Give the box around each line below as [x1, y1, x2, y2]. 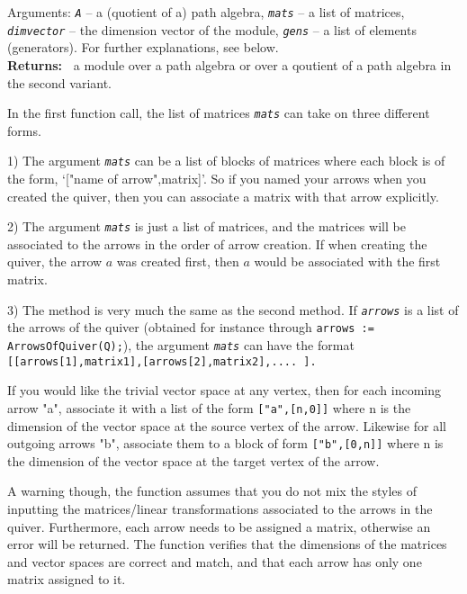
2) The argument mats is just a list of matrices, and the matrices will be [7, 217, 406, 236]
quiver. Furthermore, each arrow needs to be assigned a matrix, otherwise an [7, 517, 431, 535]
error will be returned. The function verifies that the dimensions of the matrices [7, 535, 447, 553]
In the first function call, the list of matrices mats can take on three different [7, 103, 430, 122]
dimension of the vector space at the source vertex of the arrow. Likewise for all [7, 416, 446, 435]
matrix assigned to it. [7, 570, 126, 589]
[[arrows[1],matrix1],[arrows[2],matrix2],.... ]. [7, 355, 317, 368]
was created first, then [116, 252, 239, 271]
